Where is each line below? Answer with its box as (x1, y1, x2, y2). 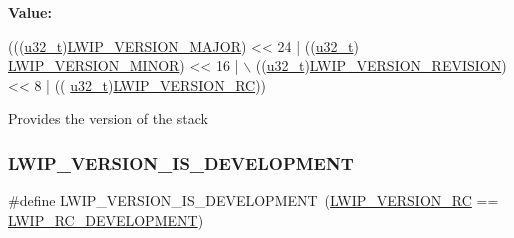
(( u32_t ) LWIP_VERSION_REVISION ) (255, 55, 507, 76)
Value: (8, 2, 52, 22)
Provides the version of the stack (8, 108, 208, 129)
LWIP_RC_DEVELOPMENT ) (8, 209, 204, 230)
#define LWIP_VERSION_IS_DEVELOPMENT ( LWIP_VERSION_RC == (8, 190, 499, 211)
